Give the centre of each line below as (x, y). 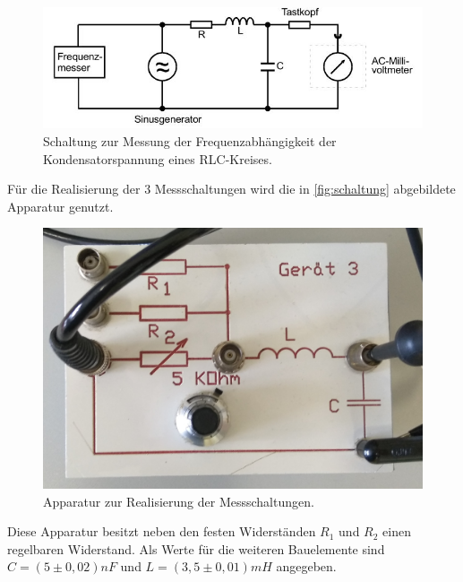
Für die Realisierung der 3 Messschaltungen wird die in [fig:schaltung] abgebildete (231, 189)
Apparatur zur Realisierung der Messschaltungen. (179, 501)
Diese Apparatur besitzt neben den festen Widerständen (162, 531)
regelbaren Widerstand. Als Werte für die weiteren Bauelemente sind (196, 548)
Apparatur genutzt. (60, 206)
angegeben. (306, 566)
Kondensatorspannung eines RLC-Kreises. (158, 158)
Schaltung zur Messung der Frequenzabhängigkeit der (190, 140)
